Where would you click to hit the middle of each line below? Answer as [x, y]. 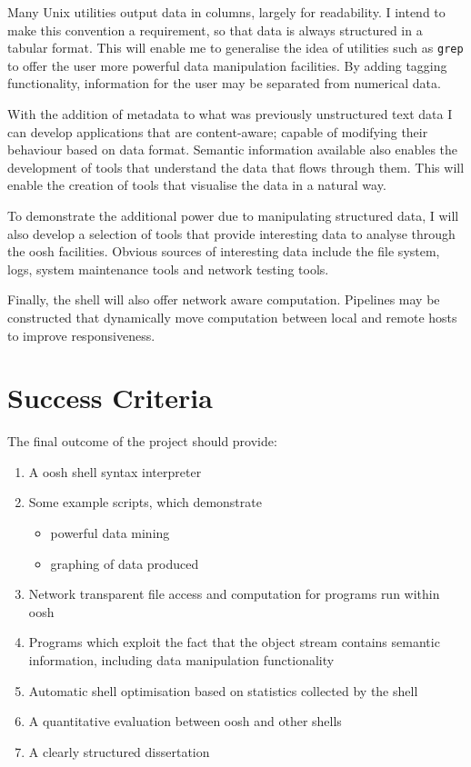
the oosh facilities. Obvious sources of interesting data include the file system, [224, 251]
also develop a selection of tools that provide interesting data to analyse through [231, 233]
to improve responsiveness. [81, 335]
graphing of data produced [125, 563]
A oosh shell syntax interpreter [115, 471]
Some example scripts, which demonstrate [145, 502]
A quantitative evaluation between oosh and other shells [185, 721]
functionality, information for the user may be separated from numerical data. [224, 83]
